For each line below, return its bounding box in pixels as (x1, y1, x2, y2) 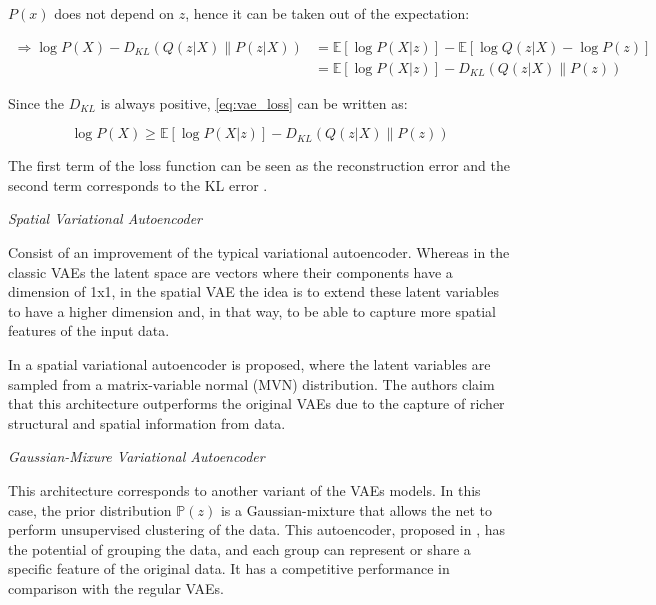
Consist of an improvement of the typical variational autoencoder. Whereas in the (8, 242, 510, 263)
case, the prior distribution (8, 499, 172, 520)
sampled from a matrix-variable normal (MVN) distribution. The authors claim (8, 373, 495, 394)
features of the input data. (8, 320, 170, 341)
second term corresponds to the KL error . (8, 174, 268, 195)
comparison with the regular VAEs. (8, 577, 224, 598)
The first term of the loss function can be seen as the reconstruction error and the (8, 155, 510, 176)
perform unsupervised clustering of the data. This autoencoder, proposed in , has (8, 519, 505, 540)
